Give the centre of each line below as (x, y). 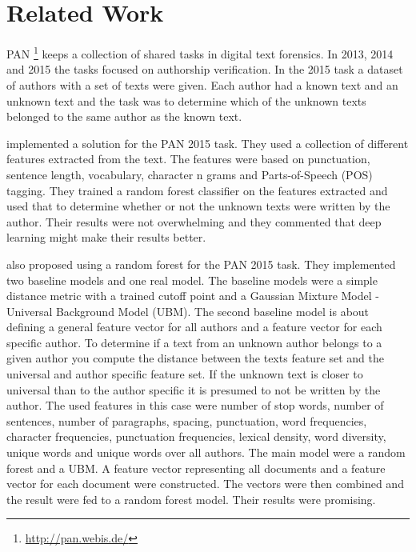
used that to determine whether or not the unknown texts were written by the (198, 206)
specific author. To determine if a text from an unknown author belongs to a (194, 342)
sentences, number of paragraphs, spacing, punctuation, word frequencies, (187, 420)
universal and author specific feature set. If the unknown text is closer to (185, 374)
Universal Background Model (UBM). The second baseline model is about (188, 311)
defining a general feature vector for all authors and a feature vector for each (194, 327)
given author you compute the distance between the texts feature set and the (195, 358)
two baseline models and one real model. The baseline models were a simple (192, 280)
